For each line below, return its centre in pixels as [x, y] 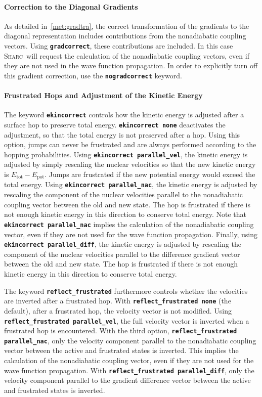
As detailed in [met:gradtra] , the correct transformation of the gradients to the [127, 26]
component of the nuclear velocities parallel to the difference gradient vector [122, 254]
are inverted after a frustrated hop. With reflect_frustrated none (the [118, 301]
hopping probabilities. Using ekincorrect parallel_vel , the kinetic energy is [126, 154]
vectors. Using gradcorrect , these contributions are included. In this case [119, 45]
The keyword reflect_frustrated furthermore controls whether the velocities [126, 291]
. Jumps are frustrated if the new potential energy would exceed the [150, 174]
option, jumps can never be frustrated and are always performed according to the [130, 144]
